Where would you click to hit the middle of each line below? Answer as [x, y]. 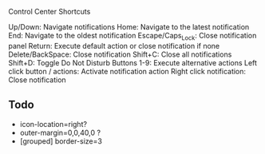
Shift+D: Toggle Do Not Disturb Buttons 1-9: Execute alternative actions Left [133, 62]
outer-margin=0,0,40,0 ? [60, 132]
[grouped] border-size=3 [61, 141]
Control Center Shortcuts [49, 12]
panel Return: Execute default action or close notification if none [114, 45]
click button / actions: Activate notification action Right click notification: [127, 71]
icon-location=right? [53, 124]
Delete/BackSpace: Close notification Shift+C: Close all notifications [120, 54]
